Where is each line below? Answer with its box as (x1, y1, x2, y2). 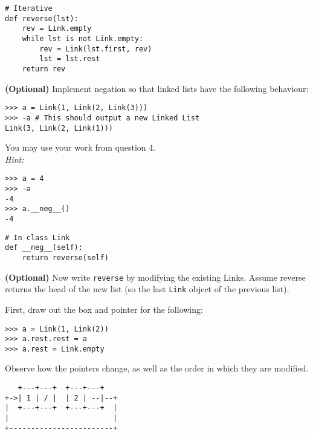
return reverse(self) (22, 253, 109, 262)
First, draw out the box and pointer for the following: (5, 303, 203, 315)
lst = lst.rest (39, 54, 100, 64)
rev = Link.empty (22, 24, 92, 33)
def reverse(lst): (5, 14, 79, 23)
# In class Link (5, 233, 70, 242)
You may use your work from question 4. (5, 141, 156, 154)
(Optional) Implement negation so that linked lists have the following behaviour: (5, 82, 309, 94)
